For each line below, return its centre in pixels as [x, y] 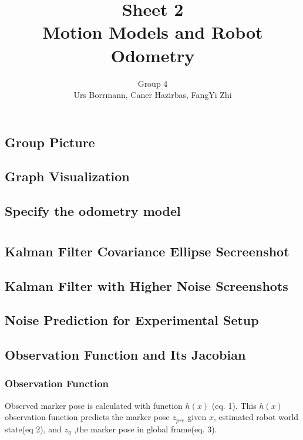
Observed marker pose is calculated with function [94, 405]
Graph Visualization [67, 176]
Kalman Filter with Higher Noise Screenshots [147, 285]
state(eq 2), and [33, 429]
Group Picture [50, 142]
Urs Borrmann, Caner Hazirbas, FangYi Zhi [153, 95]
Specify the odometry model [93, 211]
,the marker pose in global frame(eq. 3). [146, 429]
